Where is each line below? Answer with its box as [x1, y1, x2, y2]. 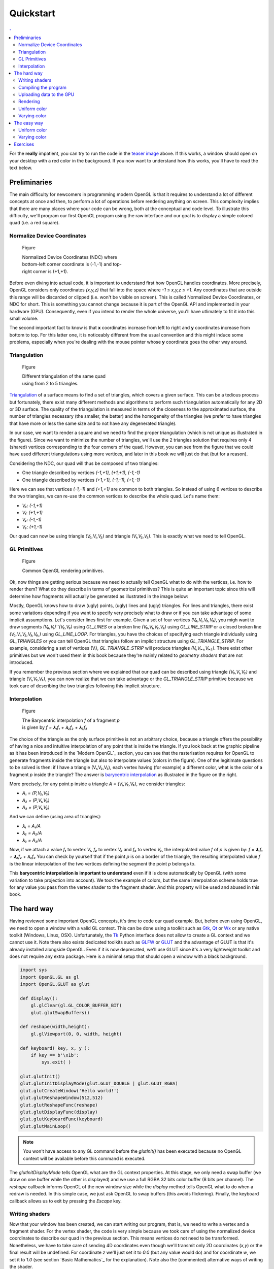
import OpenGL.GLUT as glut [20, 981, 90, 987]
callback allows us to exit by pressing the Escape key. [9, 1198, 122, 1204]
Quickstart [9, 8, 56, 19]
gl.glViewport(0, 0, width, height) [30, 1031, 122, 1037]
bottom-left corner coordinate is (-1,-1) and [22, 261, 112, 268]
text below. [9, 164, 32, 171]
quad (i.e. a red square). [9, 220, 60, 226]
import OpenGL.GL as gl [20, 974, 80, 980]
